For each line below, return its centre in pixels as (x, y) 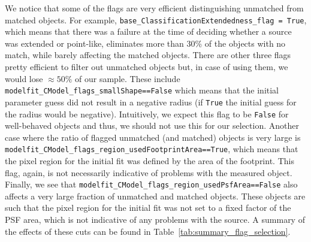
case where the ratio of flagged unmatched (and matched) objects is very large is (153, 137)
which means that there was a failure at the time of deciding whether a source (148, 31)
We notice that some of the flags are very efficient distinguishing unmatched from (154, 8)
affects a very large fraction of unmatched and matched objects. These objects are (155, 196)
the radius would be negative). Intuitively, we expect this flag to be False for (147, 114)
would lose (24, 78)
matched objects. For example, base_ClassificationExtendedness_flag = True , (156, 19)
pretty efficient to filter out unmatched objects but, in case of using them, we (147, 67)
